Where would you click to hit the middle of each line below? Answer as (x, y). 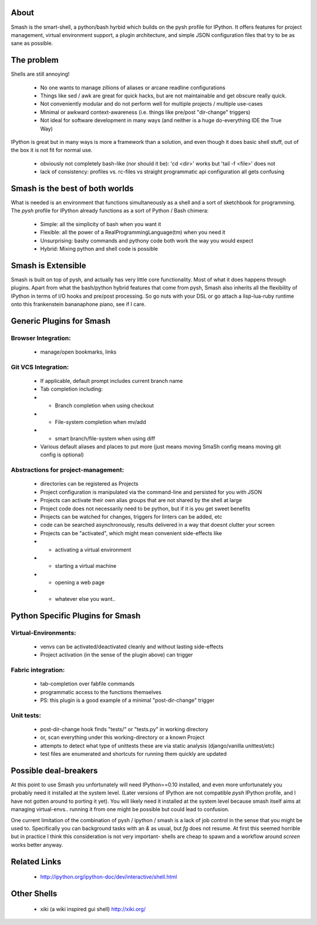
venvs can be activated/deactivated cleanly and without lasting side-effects (132, 647)
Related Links (36, 861)
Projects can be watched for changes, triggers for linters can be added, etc (131, 517)
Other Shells (34, 894)
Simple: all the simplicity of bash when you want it (101, 224)
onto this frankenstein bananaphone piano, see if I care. (78, 304)
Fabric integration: (38, 670)
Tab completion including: (71, 389)
